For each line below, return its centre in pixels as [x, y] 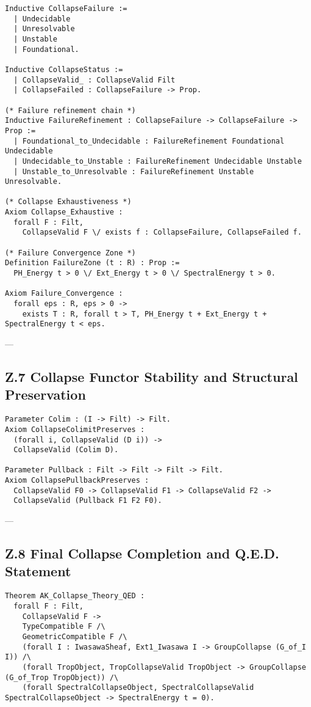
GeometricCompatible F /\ [75, 636]
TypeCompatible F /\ [64, 627]
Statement [38, 571]
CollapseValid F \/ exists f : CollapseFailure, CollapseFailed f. [162, 233]
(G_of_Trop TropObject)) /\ [62, 677]
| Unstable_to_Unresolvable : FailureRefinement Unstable [134, 171]
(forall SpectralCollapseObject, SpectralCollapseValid [138, 688]
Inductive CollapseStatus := [64, 69]
